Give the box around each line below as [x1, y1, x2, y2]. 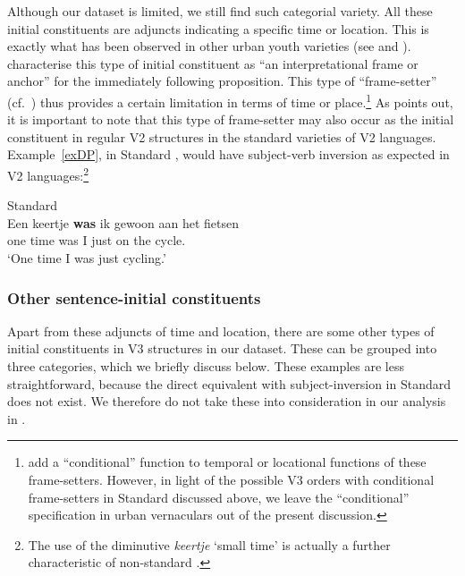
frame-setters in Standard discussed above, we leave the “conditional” [28, 487, 410, 506]
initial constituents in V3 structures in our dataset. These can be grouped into [7, 339, 437, 358]
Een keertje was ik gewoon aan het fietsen [7, 213, 240, 232]
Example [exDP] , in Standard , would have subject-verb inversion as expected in [7, 145, 450, 164]
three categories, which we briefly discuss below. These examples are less [7, 357, 405, 376]
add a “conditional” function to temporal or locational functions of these [28, 453, 427, 471]
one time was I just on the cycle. [7, 231, 186, 250]
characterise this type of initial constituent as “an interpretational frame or [7, 54, 418, 72]
